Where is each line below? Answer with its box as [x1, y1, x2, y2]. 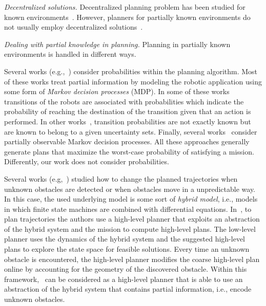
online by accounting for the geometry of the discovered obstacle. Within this [4, 264, 247, 274]
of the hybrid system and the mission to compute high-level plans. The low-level [4, 223, 256, 234]
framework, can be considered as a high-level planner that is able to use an [4, 273, 243, 284]
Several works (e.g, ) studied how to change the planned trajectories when [4, 173, 238, 184]
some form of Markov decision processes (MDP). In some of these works [4, 86, 230, 97]
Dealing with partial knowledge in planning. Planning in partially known [4, 38, 231, 49]
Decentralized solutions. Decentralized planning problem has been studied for [4, 2, 245, 12]
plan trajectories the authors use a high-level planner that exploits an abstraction [4, 213, 260, 224]
